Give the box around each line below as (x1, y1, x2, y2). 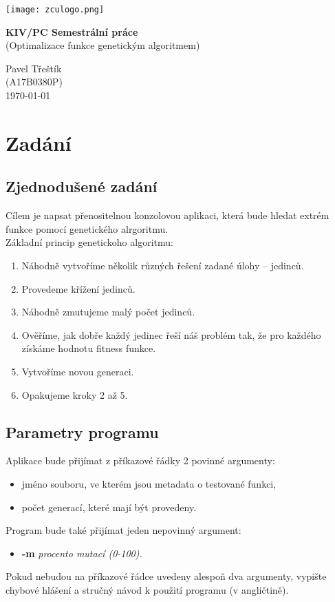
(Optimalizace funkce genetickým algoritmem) (6, 38, 200, 52)
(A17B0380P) (6, 74, 63, 89)
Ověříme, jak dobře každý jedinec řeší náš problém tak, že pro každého (21, 327, 321, 342)
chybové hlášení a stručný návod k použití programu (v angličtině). (6, 582, 289, 596)
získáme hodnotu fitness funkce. (21, 341, 156, 355)
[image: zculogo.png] (6, 5, 105, 14)
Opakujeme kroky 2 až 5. (21, 387, 128, 402)
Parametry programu (6, 421, 159, 442)
